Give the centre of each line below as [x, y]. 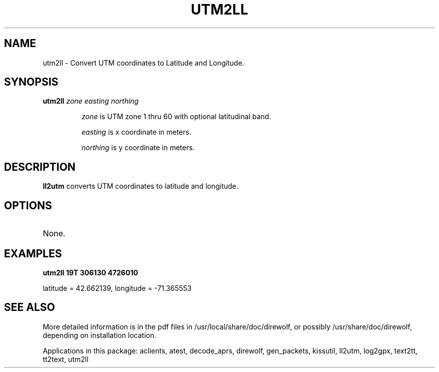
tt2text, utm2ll [66, 359]
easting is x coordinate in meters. [136, 132]
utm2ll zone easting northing [91, 101]
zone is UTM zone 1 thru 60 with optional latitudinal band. [176, 117]
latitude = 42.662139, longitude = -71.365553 [117, 288]
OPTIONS [28, 205]
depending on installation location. [99, 335]
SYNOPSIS [31, 82]
